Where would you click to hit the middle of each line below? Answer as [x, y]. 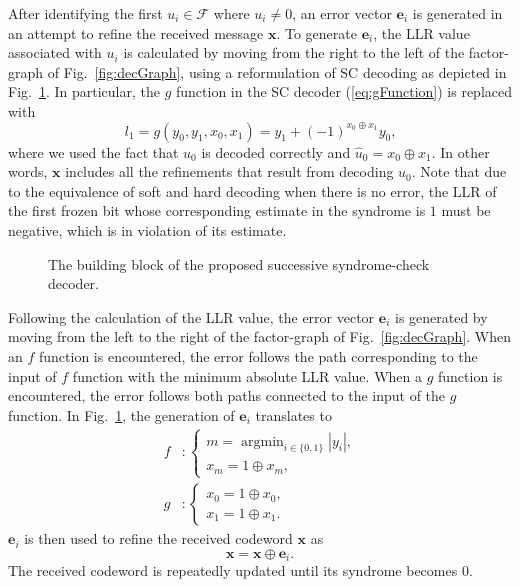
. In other [460, 151]
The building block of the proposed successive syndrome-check [239, 263]
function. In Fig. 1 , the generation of [121, 414]
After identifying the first [85, 13]
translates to [293, 414]
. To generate [316, 32]
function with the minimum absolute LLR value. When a [247, 375]
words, [28, 171]
